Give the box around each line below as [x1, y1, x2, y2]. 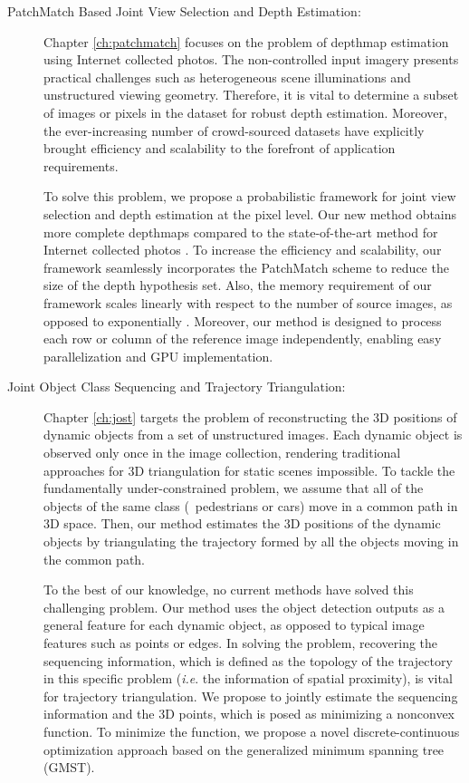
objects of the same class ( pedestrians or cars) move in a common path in [43, 496, 458, 515]
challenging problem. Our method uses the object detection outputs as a [43, 597, 445, 616]
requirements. [43, 156, 119, 175]
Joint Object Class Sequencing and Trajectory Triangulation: [7, 377, 346, 396]
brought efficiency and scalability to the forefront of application [43, 139, 396, 158]
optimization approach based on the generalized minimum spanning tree [43, 739, 445, 759]
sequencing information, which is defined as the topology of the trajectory [43, 651, 453, 670]
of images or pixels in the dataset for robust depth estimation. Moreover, [43, 102, 447, 121]
